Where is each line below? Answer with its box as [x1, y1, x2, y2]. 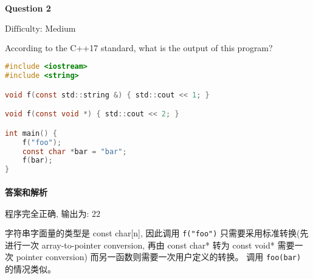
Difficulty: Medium [5, 24, 76, 34]
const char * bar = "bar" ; [22, 147, 127, 156]
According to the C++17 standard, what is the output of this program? [5, 41, 273, 54]
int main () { [5, 129, 57, 138]
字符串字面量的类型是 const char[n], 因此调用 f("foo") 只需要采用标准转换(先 [5, 227, 309, 239]
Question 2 [5, 1, 51, 14]
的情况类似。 [5, 262, 56, 275]
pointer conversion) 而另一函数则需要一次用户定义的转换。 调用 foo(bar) [16, 250, 301, 263]
